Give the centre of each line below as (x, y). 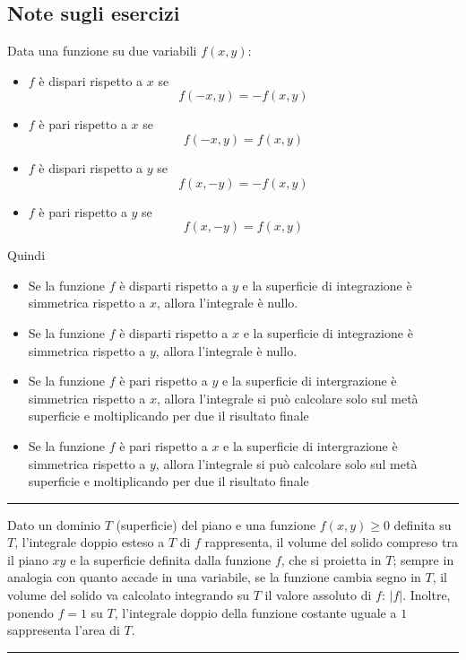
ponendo (30, 612)
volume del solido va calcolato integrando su (129, 595)
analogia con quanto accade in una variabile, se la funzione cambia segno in (214, 577)
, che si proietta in (331, 559)
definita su (423, 524)
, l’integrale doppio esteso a (90, 542)
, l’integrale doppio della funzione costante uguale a (255, 612)
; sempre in (423, 559)
